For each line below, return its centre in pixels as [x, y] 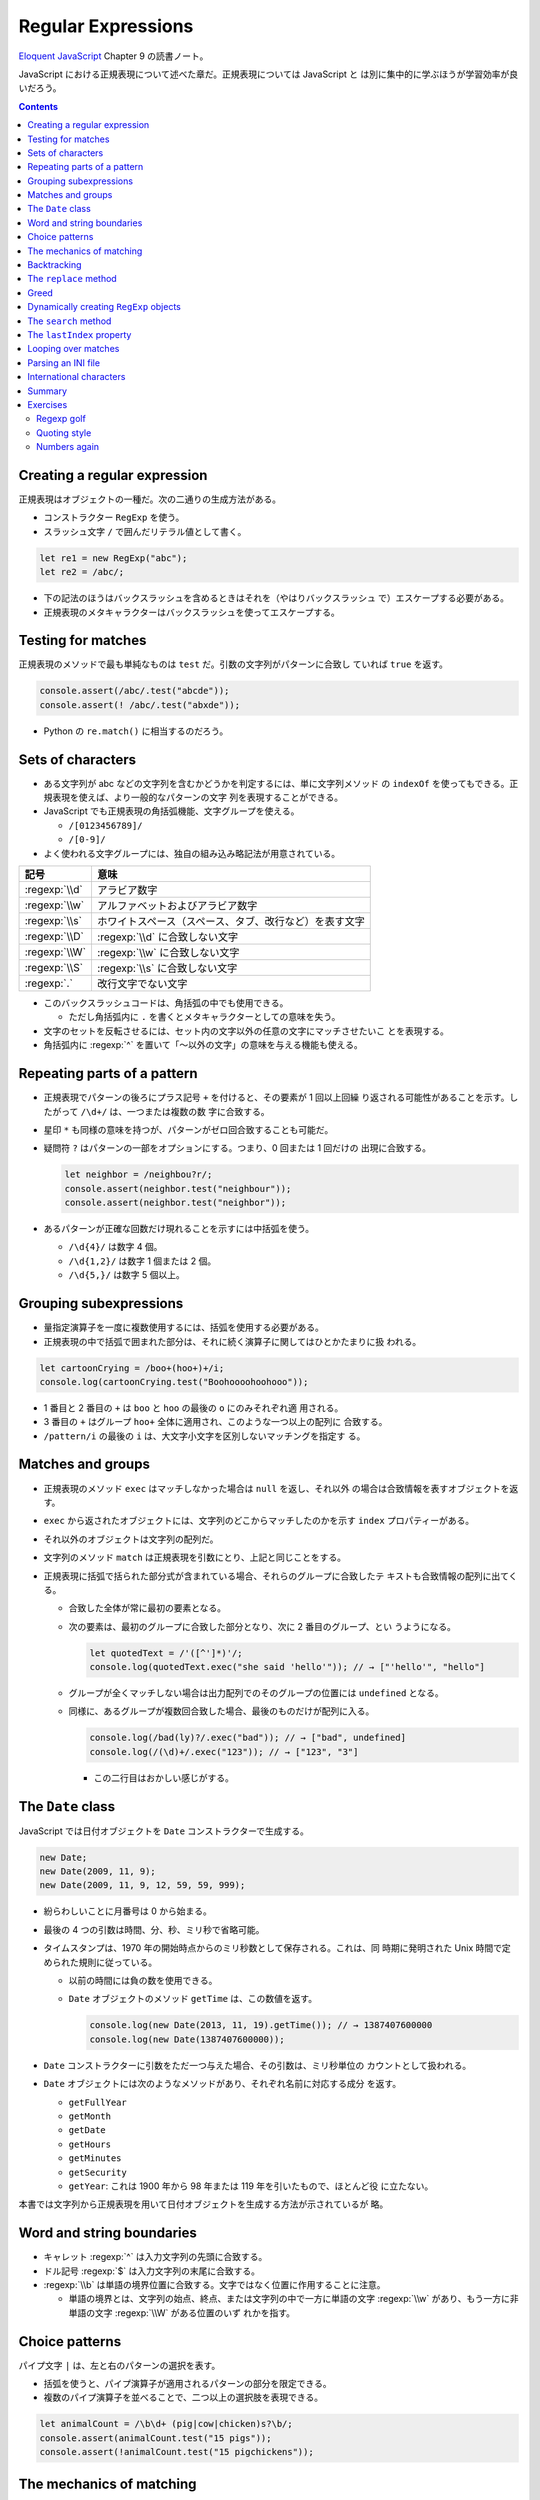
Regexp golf [61, 419]
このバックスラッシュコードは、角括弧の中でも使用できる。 [166, 1003]
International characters [76, 377]
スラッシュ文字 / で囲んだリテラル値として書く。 [145, 531]
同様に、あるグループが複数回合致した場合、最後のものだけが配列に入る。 [221, 1711]
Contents [38, 106]
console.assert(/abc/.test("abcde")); [134, 691]
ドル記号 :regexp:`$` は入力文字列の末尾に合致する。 [151, 2271]
